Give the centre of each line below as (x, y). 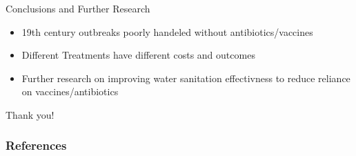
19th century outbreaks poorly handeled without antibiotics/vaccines (167, 31)
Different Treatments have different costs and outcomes (138, 55)
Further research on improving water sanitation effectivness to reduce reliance (186, 78)
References (36, 145)
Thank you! (30, 114)
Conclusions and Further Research (78, 8)
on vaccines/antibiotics (70, 91)
